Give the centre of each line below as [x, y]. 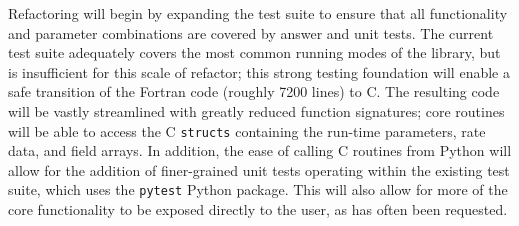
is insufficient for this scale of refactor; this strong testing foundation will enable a [259, 71]
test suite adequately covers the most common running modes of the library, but [254, 52]
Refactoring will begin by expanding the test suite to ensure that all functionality [258, 13]
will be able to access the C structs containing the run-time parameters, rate [247, 130]
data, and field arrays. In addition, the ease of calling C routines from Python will [260, 150]
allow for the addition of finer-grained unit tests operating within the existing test [259, 169]
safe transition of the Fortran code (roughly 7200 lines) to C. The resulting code [254, 91]
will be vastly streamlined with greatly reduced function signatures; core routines [256, 110]
